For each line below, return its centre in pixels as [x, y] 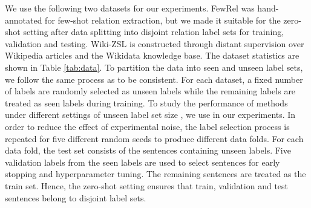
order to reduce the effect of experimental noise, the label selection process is [147, 126]
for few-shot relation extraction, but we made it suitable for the [163, 20]
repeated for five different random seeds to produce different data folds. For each [154, 138]
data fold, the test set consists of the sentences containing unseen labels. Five [148, 150]
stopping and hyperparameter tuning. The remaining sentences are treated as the [155, 174]
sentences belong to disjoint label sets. [76, 197]
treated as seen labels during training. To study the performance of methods [146, 102]
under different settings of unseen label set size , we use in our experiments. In [150, 115]
